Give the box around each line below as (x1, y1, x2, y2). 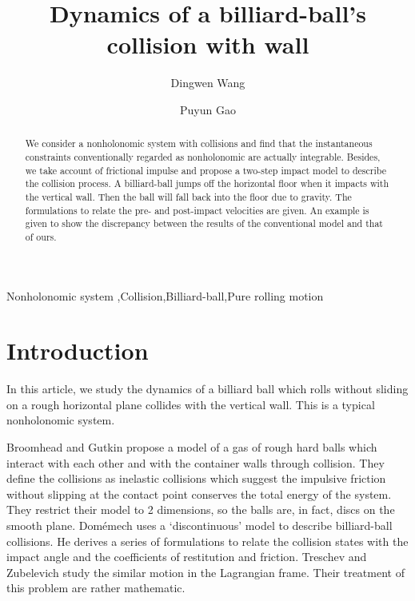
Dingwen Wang (170, 74, 245, 91)
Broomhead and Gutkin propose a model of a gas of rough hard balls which (6, 439, 377, 456)
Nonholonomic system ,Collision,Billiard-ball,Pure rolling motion (6, 287, 324, 304)
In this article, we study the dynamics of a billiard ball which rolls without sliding (6, 380, 409, 397)
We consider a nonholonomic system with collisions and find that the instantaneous (25, 137, 373, 150)
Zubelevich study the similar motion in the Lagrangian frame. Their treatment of (6, 563, 405, 580)
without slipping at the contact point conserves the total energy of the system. (6, 485, 392, 502)
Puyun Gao (180, 101, 236, 117)
